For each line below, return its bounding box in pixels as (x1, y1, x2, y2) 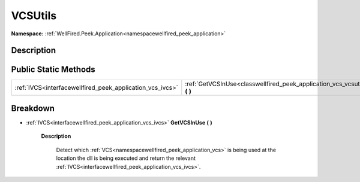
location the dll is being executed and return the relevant (56, 154, 196, 162)
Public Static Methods (11, 65, 95, 75)
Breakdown (11, 103, 55, 113)
